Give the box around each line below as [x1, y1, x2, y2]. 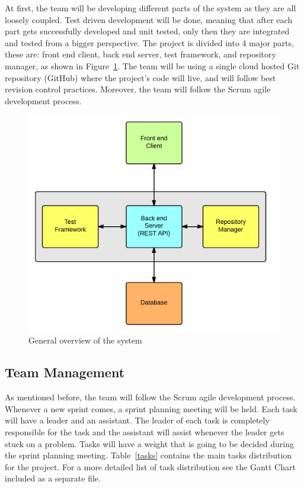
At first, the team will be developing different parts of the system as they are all [5, 2, 296, 14]
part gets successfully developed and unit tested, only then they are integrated [5, 25, 290, 37]
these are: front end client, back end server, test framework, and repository [5, 48, 276, 60]
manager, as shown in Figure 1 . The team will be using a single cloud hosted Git [5, 59, 300, 72]
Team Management [5, 363, 125, 381]
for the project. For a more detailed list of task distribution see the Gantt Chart [5, 460, 296, 473]
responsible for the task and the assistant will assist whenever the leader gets [5, 425, 284, 438]
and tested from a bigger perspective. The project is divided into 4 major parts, [5, 36, 294, 49]
